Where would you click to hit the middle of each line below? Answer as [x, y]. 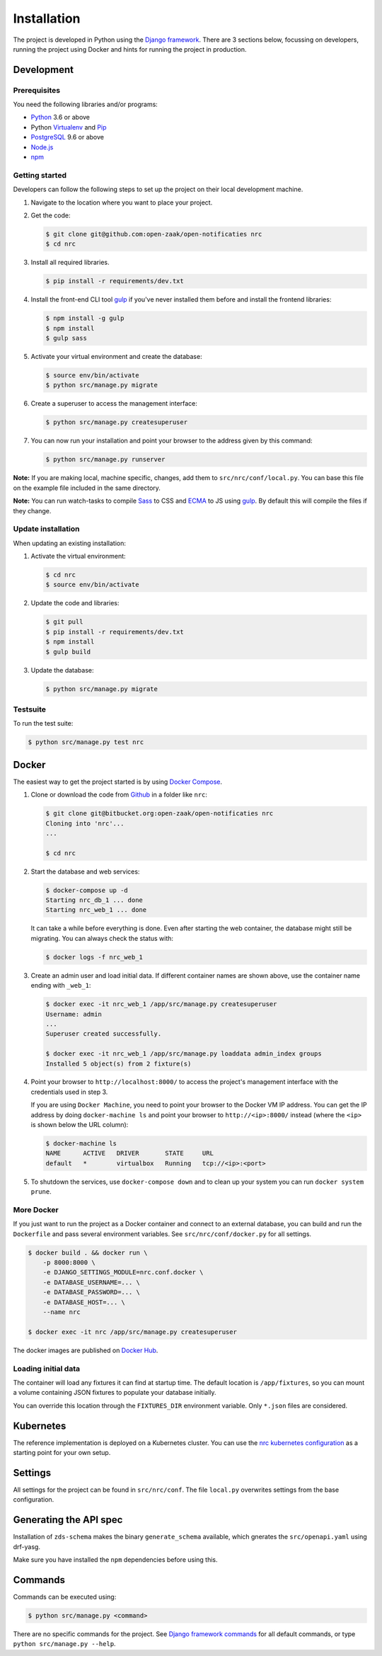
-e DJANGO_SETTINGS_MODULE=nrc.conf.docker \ [123, 1272]
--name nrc [62, 1312]
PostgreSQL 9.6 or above [67, 137]
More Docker [36, 1209]
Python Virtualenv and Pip [69, 127]
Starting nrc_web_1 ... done [96, 910]
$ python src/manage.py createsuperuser [116, 422]
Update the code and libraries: [75, 603]
